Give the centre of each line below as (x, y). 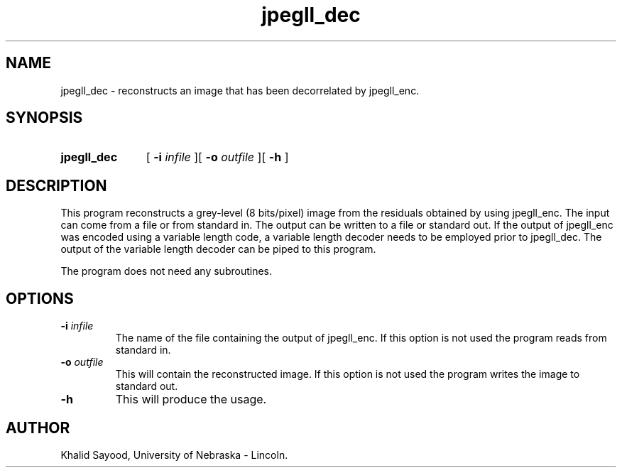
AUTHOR (38, 428)
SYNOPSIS (44, 118)
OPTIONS (40, 298)
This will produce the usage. (191, 399)
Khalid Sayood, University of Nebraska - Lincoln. (174, 455)
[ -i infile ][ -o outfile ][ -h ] (217, 157)
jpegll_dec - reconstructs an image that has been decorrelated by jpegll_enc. (240, 90)
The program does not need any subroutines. (166, 271)
